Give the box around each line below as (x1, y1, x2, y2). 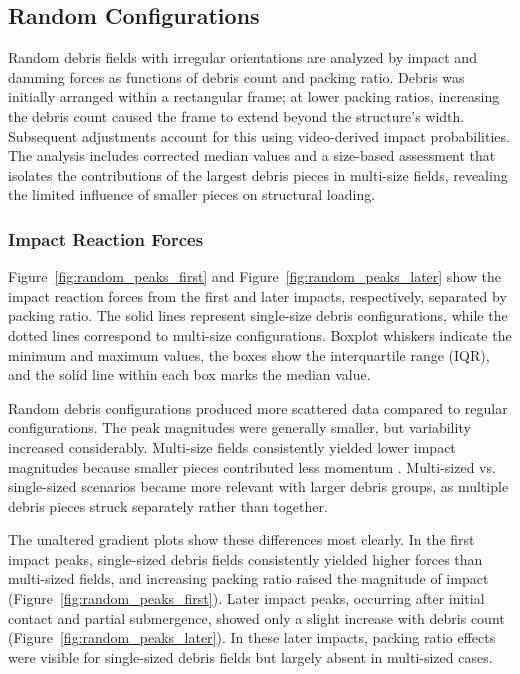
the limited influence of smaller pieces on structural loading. (8, 184, 376, 205)
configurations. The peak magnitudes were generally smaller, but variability (8, 417, 471, 438)
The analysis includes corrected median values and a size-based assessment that (8, 145, 496, 166)
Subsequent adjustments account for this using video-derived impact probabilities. (8, 125, 510, 146)
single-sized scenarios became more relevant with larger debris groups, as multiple (8, 476, 509, 497)
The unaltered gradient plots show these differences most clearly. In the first (8, 529, 475, 550)
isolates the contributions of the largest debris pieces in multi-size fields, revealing (8, 164, 508, 185)
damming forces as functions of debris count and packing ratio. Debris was (8, 66, 465, 87)
